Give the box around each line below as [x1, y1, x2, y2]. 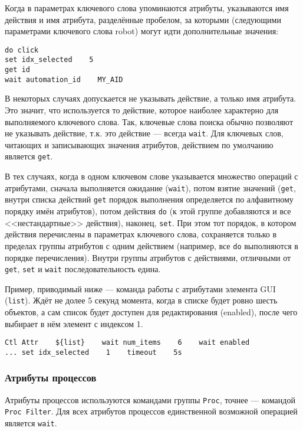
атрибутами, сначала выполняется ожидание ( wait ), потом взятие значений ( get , [5, 181, 296, 194]
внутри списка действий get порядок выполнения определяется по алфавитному [5, 193, 294, 205]
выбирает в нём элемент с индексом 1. [5, 317, 143, 329]
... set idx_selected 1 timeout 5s [5, 348, 182, 357]
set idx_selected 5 [5, 55, 94, 64]
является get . [5, 150, 53, 162]
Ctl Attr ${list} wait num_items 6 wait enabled [5, 338, 250, 347]
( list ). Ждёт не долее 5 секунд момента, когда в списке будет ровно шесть [5, 294, 278, 306]
